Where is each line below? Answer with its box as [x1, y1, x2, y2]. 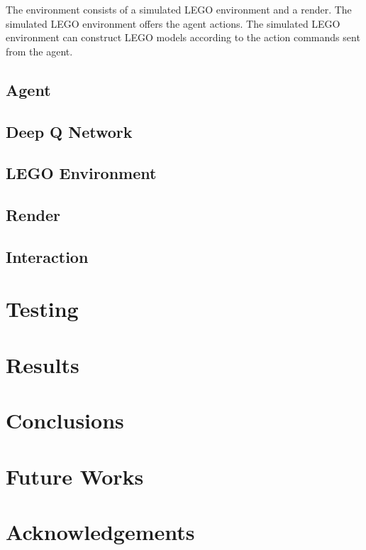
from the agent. [6, 43, 73, 58]
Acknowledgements [6, 517, 195, 546]
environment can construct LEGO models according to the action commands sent [6, 30, 360, 45]
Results [6, 350, 79, 379]
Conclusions [6, 406, 124, 435]
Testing [6, 294, 79, 323]
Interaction [6, 245, 89, 267]
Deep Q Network [6, 120, 133, 142]
